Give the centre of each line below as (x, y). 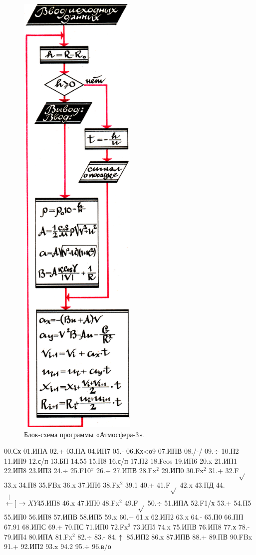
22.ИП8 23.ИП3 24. (33, 470)
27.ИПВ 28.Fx (135, 470)
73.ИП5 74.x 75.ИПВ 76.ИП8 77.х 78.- (191, 527)
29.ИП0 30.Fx (182, 470)
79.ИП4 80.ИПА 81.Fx (38, 536)
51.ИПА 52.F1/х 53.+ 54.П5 (208, 502)
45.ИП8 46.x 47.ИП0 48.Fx (79, 502)
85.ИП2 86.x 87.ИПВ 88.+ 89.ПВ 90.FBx (189, 536)
